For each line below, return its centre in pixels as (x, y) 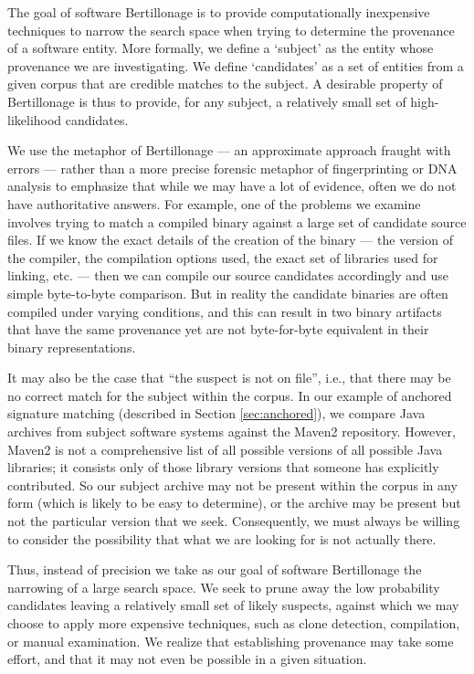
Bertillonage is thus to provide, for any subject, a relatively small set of (207, 101)
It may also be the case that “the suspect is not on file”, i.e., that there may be (229, 378)
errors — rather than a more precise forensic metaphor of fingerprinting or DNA (232, 168)
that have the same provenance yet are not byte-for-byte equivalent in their (218, 329)
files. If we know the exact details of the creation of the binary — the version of (230, 240)
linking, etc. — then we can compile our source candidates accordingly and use (228, 275)
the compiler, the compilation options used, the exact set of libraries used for (223, 257)
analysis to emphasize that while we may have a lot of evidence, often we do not (232, 186)
